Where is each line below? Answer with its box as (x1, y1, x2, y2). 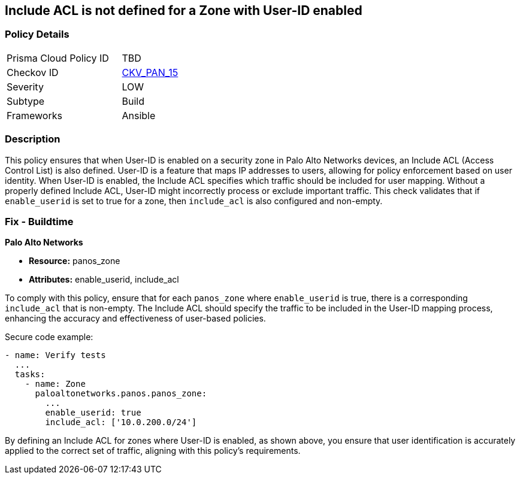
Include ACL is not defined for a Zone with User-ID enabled (5, 3, 362, 18)
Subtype (7, 95, 45, 107)
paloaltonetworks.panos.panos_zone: (35, 389, 207, 399)
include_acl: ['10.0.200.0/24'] (45, 417, 197, 428)
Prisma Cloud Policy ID (7, 51, 109, 64)
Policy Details (5, 28, 69, 41)
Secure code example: (5, 332, 93, 342)
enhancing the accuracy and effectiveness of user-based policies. (5, 313, 266, 324)
